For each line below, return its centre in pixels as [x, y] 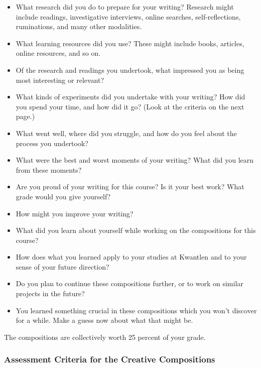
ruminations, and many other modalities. [79, 26]
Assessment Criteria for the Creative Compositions [110, 359]
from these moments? [49, 169]
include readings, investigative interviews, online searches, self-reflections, [128, 16]
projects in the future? [50, 293]
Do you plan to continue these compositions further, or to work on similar [129, 283]
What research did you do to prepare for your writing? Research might [125, 7]
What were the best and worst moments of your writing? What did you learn [135, 160]
